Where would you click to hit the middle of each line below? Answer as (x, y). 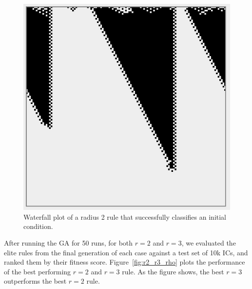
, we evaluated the (209, 243)
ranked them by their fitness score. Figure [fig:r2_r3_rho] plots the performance (125, 262)
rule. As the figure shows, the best (173, 271)
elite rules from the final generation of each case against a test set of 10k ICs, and (126, 252)
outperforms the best (35, 281)
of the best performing (38, 271)
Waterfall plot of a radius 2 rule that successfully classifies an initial (125, 217)
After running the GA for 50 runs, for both (68, 243)
